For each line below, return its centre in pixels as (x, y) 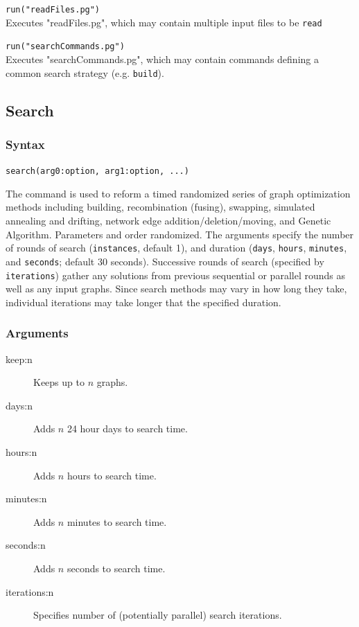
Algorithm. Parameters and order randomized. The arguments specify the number (180, 234)
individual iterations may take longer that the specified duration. (143, 302)
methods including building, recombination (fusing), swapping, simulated (160, 207)
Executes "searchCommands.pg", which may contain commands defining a (162, 59)
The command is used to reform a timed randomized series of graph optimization (178, 193)
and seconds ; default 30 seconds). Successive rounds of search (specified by (165, 261)
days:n (19, 405)
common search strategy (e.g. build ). (85, 72)
